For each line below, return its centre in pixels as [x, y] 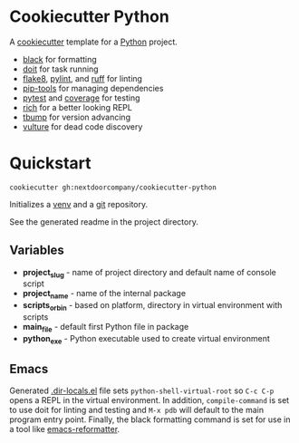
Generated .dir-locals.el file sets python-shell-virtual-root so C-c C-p [142, 390]
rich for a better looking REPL [77, 107]
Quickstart [51, 164]
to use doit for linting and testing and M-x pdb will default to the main [137, 410]
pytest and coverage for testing [81, 98]
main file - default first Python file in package [106, 328]
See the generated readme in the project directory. [104, 221]
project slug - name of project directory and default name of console [149, 273]
